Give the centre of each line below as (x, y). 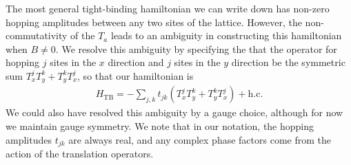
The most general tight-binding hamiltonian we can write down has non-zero (168, 8)
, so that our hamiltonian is (136, 75)
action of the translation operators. (80, 154)
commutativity (37, 35)
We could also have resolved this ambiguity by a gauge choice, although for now (174, 112)
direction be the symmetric (288, 62)
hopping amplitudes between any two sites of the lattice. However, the (154, 22)
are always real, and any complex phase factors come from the (200, 139)
